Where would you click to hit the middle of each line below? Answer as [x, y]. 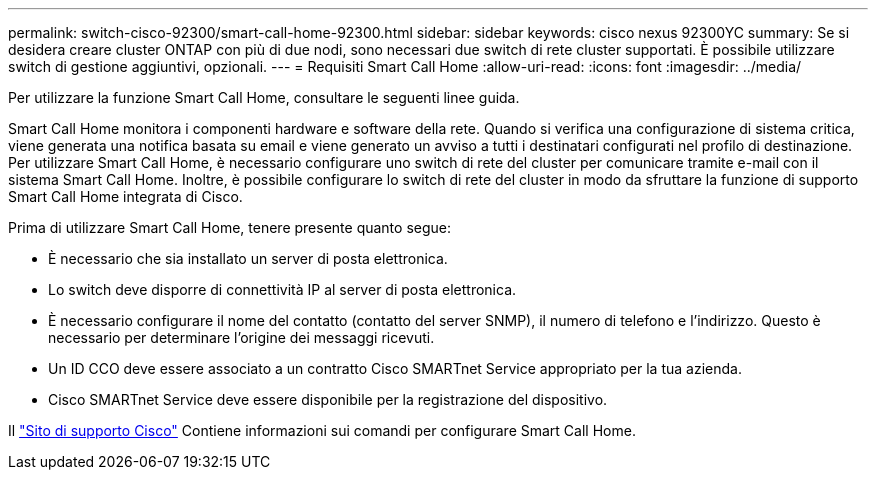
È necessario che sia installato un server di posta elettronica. [248, 258]
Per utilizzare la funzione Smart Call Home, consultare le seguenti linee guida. [264, 97]
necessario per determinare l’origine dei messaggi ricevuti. [241, 337]
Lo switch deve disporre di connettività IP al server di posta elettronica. [282, 289]
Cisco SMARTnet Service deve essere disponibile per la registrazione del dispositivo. [328, 399]
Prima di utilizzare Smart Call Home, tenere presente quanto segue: [229, 227]
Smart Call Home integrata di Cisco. [125, 196]
